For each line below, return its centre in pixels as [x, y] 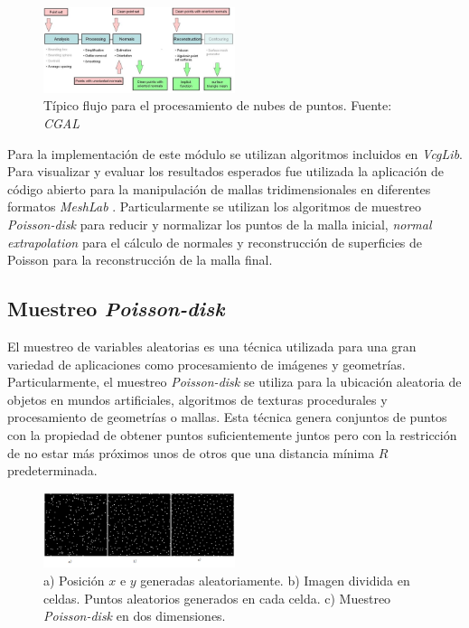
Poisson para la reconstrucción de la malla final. [140, 260]
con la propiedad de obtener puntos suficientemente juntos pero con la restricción [232, 434]
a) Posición [74, 580]
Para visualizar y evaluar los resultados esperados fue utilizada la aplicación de [226, 171]
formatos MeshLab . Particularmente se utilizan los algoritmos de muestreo [214, 206]
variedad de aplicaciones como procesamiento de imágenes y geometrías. [206, 364]
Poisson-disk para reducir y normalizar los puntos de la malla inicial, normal [220, 224]
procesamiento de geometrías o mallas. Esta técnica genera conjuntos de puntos [227, 417]
